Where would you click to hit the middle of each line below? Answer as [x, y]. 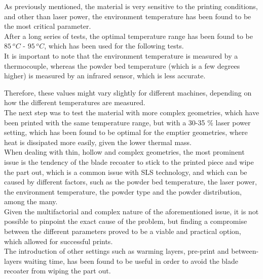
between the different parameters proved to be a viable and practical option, [123, 231]
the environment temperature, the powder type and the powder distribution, [123, 191]
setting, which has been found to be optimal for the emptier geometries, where [126, 132]
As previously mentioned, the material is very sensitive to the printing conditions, [131, 6]
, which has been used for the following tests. [114, 46]
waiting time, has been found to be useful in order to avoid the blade [131, 261]
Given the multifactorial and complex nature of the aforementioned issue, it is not [131, 211]
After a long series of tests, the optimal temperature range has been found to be [128, 36]
